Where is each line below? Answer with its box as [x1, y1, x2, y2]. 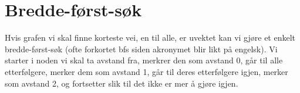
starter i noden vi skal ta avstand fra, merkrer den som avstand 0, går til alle [5, 54, 283, 66]
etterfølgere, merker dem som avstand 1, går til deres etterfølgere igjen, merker [5, 65, 288, 77]
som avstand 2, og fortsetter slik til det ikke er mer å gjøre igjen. [5, 77, 238, 89]
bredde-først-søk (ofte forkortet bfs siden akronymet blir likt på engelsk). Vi [5, 42, 278, 55]
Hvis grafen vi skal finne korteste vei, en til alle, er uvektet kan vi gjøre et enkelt [5, 31, 296, 44]
